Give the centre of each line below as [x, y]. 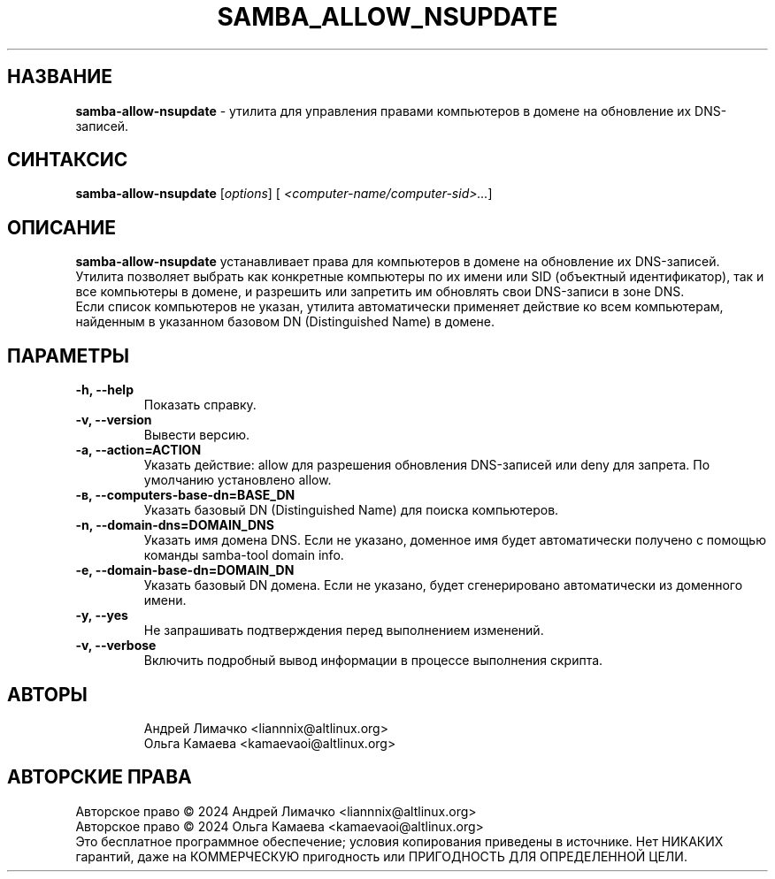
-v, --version [114, 420]
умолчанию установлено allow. [238, 480]
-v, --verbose [116, 646]
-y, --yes [102, 615]
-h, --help [104, 390]
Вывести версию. [197, 435]
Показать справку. [200, 405]
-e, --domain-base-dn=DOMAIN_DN [185, 570]
